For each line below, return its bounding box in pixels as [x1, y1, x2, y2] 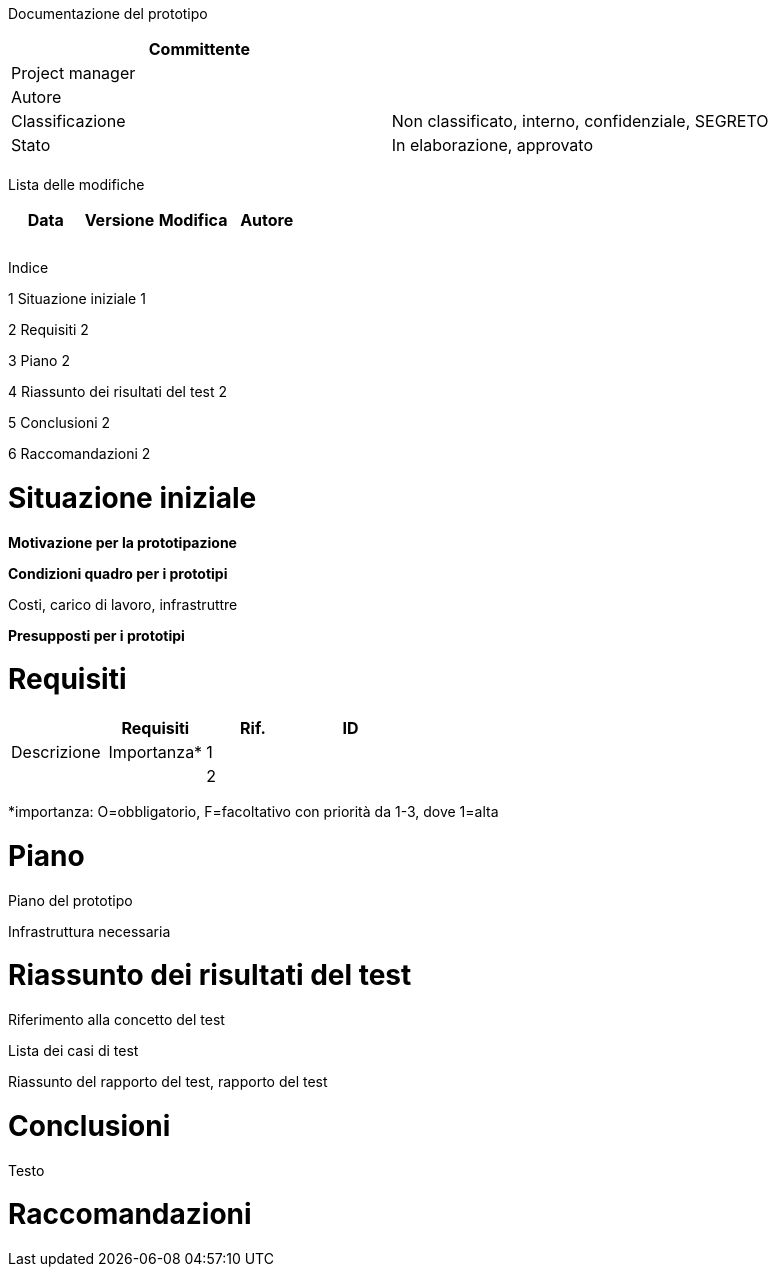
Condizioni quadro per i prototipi [8, 564, 228, 582]
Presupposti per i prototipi [8, 626, 185, 644]
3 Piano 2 [8, 352, 70, 369]
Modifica [158, 210, 228, 230]
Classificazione [11, 111, 126, 131]
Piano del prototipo [8, 891, 133, 909]
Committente [148, 39, 251, 59]
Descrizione [11, 742, 101, 762]
